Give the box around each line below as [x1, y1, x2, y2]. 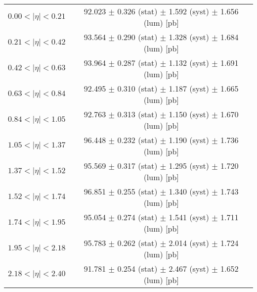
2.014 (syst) [169, 237, 209, 248]
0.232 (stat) [117, 134, 158, 146]
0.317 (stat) [117, 160, 158, 171]
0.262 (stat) [117, 237, 158, 248]
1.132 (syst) [169, 57, 209, 68]
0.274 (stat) [117, 211, 158, 223]
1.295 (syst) [169, 160, 209, 171]
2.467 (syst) [169, 263, 209, 274]
